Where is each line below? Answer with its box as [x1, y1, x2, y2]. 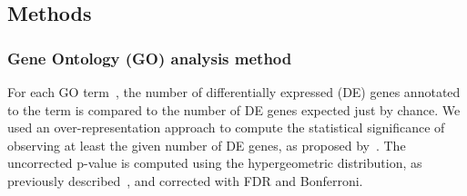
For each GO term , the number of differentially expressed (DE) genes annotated [7, 83, 461, 101]
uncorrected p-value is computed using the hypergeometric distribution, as [7, 153, 422, 172]
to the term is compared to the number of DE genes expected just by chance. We [7, 100, 461, 119]
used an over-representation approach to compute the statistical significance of [7, 118, 445, 137]
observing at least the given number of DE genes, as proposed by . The [7, 135, 406, 154]
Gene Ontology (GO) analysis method [7, 46, 292, 69]
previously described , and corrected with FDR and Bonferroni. [7, 171, 363, 190]
